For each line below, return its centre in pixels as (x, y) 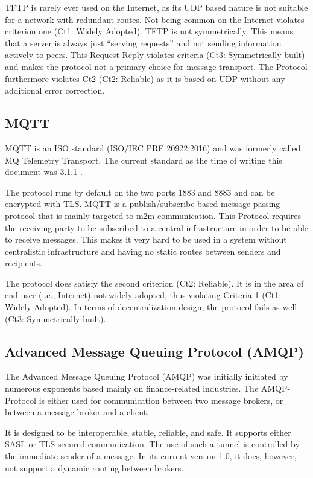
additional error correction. (55, 90)
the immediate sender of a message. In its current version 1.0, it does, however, (151, 456)
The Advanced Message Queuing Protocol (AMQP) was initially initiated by (147, 376)
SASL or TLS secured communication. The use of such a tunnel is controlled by (152, 444)
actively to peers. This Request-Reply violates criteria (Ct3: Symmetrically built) (155, 55)
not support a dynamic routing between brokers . (94, 467)
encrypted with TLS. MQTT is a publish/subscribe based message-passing (143, 204)
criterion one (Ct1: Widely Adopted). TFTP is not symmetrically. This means (149, 31)
